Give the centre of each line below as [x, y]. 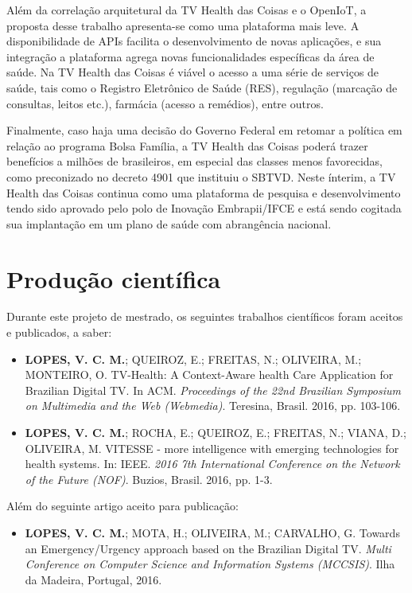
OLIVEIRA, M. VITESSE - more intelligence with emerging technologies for [212, 448]
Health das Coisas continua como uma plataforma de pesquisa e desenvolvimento [204, 192]
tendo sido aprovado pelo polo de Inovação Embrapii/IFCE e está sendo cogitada [204, 208]
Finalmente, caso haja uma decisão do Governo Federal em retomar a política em [204, 130]
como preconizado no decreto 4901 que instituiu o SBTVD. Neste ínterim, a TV [201, 176]
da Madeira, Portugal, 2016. [93, 579]
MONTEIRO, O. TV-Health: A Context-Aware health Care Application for [209, 375]
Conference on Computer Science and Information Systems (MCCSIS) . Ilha [210, 564]
